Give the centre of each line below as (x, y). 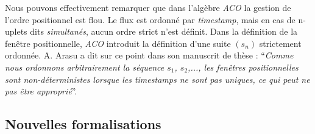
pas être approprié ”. (41, 91)
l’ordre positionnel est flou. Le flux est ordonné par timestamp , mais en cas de (150, 19)
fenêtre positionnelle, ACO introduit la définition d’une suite (118, 43)
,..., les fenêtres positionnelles (243, 67)
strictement (280, 43)
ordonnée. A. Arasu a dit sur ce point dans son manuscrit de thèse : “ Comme (149, 55)
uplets (16, 31)
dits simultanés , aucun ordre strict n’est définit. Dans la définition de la (164, 31)
